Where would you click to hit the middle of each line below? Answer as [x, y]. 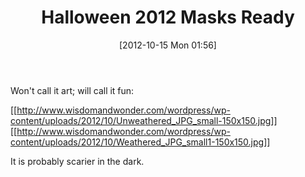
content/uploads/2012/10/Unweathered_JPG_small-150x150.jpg [141, 120]
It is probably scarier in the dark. [77, 161]
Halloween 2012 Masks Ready [168, 17]
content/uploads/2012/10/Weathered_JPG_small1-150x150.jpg [137, 142]
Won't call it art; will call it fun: [72, 90]
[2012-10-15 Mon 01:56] [168, 45]
